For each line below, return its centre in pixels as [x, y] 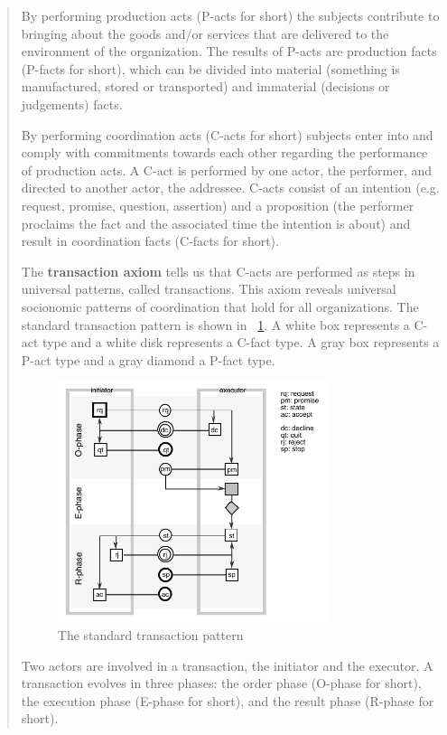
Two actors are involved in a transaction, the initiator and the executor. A [227, 665]
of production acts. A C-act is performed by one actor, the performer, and [227, 170]
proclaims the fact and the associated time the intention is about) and [216, 223]
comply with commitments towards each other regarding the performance [224, 152]
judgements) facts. [72, 104]
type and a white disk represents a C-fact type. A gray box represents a [241, 342]
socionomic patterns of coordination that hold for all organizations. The [220, 306]
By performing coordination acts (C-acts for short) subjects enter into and [227, 134]
